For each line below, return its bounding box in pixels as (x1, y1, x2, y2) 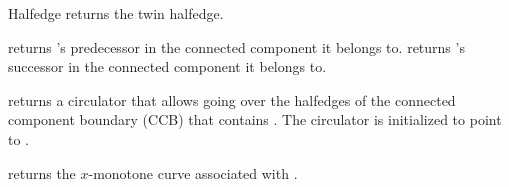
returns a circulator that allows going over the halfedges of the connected (8, 89, 456, 110)
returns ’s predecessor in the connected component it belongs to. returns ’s (8, 36, 465, 57)
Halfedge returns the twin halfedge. (8, 3, 224, 23)
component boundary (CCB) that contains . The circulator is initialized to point (8, 109, 502, 130)
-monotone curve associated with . (88, 162, 298, 183)
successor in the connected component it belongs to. (8, 56, 327, 77)
